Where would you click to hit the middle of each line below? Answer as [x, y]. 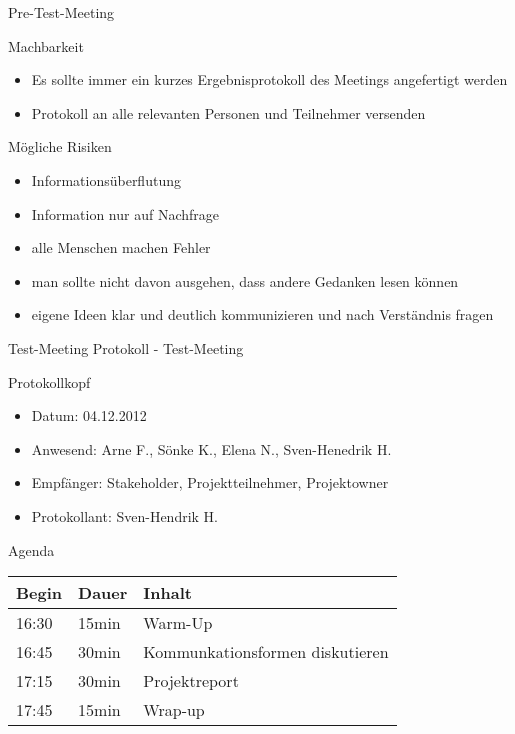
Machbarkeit [46, 45]
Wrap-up [174, 710]
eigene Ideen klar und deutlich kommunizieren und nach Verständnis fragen [262, 314]
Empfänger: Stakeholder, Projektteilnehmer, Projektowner [210, 482]
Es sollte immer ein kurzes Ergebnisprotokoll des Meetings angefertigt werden [269, 79]
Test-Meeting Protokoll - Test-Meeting [126, 347]
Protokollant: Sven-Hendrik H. [124, 515]
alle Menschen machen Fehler [121, 247]
